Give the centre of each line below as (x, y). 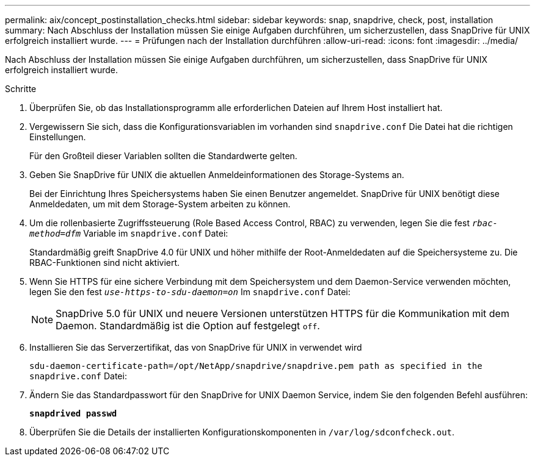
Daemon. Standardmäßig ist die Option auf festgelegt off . (188, 326)
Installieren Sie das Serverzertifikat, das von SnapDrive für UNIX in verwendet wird (196, 347)
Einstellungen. (58, 137)
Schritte (21, 89)
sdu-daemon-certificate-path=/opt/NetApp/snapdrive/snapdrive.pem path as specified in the (256, 366)
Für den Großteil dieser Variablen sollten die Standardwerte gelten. (163, 156)
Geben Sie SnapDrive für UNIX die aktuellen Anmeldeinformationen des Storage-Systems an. (217, 175)
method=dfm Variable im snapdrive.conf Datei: (129, 233)
